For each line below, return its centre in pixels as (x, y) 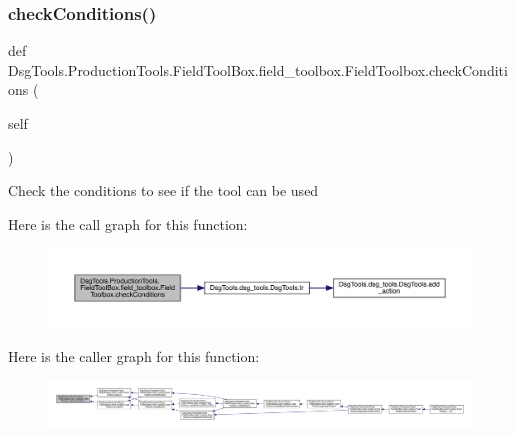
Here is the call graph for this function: (128, 223)
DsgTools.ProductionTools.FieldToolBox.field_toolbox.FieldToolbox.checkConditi (258, 69)
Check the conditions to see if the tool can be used (163, 190)
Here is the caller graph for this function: (134, 355)
